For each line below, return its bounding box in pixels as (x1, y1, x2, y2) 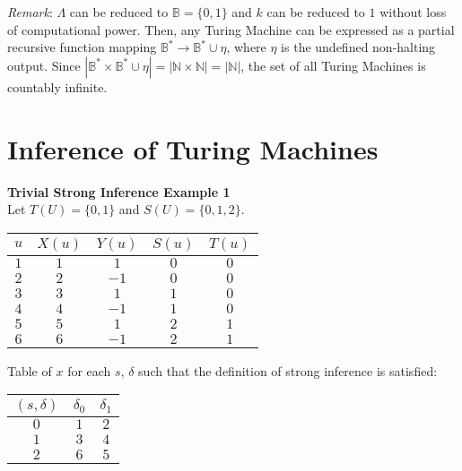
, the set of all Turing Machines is (240, 56, 426, 74)
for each (67, 361, 111, 380)
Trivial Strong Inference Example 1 (7, 182, 231, 201)
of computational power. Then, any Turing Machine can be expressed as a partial (7, 20, 455, 39)
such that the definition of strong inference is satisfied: (138, 361, 438, 380)
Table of (7, 361, 52, 380)
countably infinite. (7, 77, 108, 96)
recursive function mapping (7, 38, 157, 56)
